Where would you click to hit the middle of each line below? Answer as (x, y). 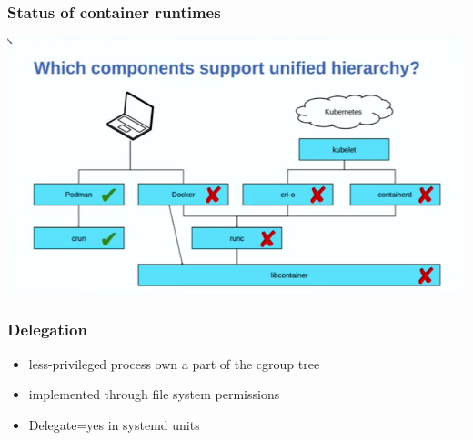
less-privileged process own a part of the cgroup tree (174, 363)
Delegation (47, 330)
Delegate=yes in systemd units (114, 424)
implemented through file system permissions (154, 394)
